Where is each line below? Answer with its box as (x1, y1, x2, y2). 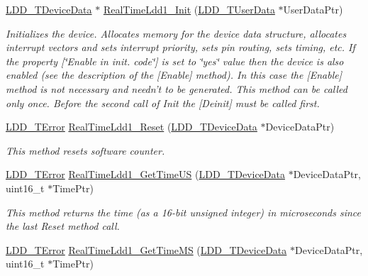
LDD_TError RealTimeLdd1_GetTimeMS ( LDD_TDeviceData (6, 242, 287, 257)
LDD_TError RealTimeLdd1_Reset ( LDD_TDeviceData (6, 119, 257, 134)
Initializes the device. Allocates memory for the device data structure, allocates (6, 26, 347, 40)
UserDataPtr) (283, 2, 343, 16)
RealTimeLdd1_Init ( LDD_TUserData (103, 2, 275, 16)
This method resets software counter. (6, 143, 165, 158)
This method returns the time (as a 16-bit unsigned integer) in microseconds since (6, 204, 361, 219)
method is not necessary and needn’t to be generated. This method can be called (6, 81, 347, 96)
